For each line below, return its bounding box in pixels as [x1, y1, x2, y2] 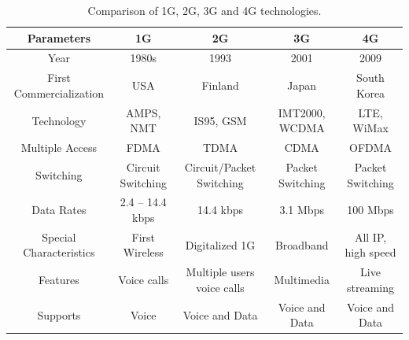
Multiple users [186, 264, 255, 280]
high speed [345, 244, 396, 261]
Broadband [275, 236, 329, 253]
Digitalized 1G [185, 236, 256, 253]
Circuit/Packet [184, 159, 256, 175]
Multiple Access [20, 139, 97, 156]
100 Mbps [347, 201, 394, 218]
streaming [347, 279, 395, 295]
